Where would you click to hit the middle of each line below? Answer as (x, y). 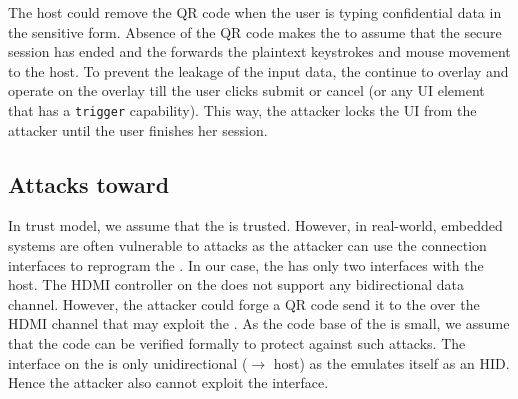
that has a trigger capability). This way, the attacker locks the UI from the (242, 109)
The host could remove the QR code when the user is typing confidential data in (255, 12)
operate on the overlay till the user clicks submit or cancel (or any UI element (246, 90)
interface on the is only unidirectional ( (128, 362)
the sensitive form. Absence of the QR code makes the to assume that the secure (255, 31)
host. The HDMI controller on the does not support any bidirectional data (236, 284)
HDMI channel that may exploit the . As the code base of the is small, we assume (259, 323)
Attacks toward (89, 183)
